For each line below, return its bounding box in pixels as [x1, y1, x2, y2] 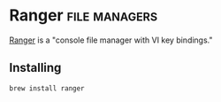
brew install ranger [9, 83, 86, 93]
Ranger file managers [9, 5, 158, 26]
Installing [9, 60, 62, 75]
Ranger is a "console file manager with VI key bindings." [9, 35, 213, 45]
